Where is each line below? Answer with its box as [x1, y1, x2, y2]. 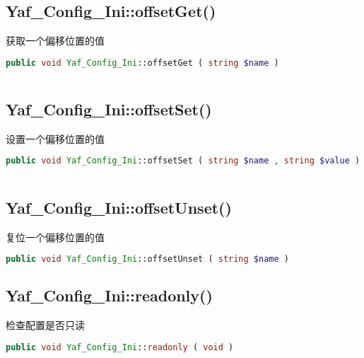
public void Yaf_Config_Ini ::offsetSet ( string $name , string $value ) [6, 156, 360, 166]
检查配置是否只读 [6, 318, 85, 333]
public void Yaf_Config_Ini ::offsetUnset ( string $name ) [6, 254, 289, 265]
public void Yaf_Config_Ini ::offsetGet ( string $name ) [6, 57, 279, 68]
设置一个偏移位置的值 [6, 131, 105, 146]
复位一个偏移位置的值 [6, 229, 105, 244]
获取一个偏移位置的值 [6, 33, 105, 48]
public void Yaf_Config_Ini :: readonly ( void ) [6, 342, 234, 352]
